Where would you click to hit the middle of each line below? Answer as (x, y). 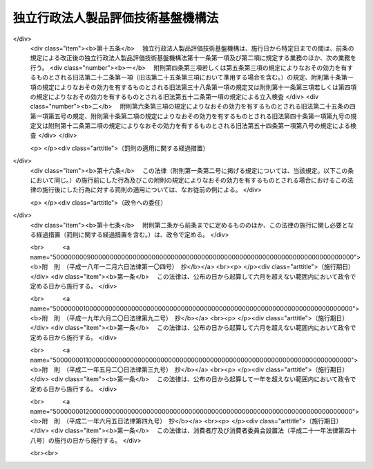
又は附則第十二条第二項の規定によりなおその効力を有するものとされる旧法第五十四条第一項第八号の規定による (193, 126)
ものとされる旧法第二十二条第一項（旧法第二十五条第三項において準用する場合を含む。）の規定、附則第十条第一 (194, 77)
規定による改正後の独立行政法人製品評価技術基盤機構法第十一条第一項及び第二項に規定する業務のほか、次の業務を (193, 58)
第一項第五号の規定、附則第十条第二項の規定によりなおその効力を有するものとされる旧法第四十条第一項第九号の (190, 116)
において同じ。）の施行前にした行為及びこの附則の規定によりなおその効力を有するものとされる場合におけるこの (189, 181)
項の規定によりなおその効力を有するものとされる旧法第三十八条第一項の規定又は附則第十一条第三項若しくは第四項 (193, 87)
